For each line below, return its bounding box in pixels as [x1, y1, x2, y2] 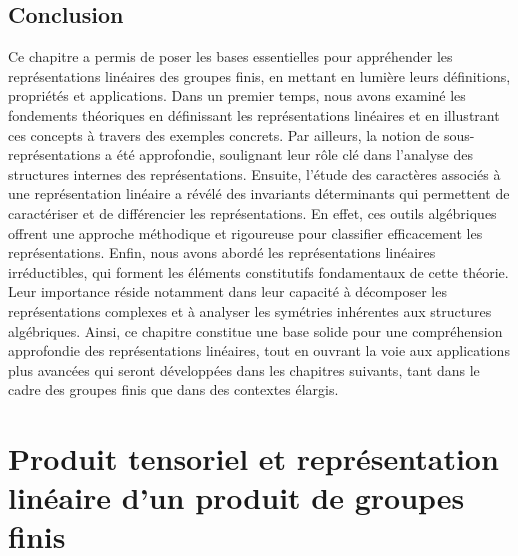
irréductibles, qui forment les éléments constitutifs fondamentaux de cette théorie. [8, 261, 509, 282]
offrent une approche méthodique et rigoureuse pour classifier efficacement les [8, 222, 483, 243]
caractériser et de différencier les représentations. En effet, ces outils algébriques [8, 202, 497, 223]
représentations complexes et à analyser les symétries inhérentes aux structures [8, 300, 492, 321]
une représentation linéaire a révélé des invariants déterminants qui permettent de [8, 183, 510, 204]
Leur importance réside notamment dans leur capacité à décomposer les [8, 281, 447, 302]
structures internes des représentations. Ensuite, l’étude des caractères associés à [8, 163, 501, 184]
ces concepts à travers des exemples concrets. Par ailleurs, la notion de [8, 124, 440, 145]
